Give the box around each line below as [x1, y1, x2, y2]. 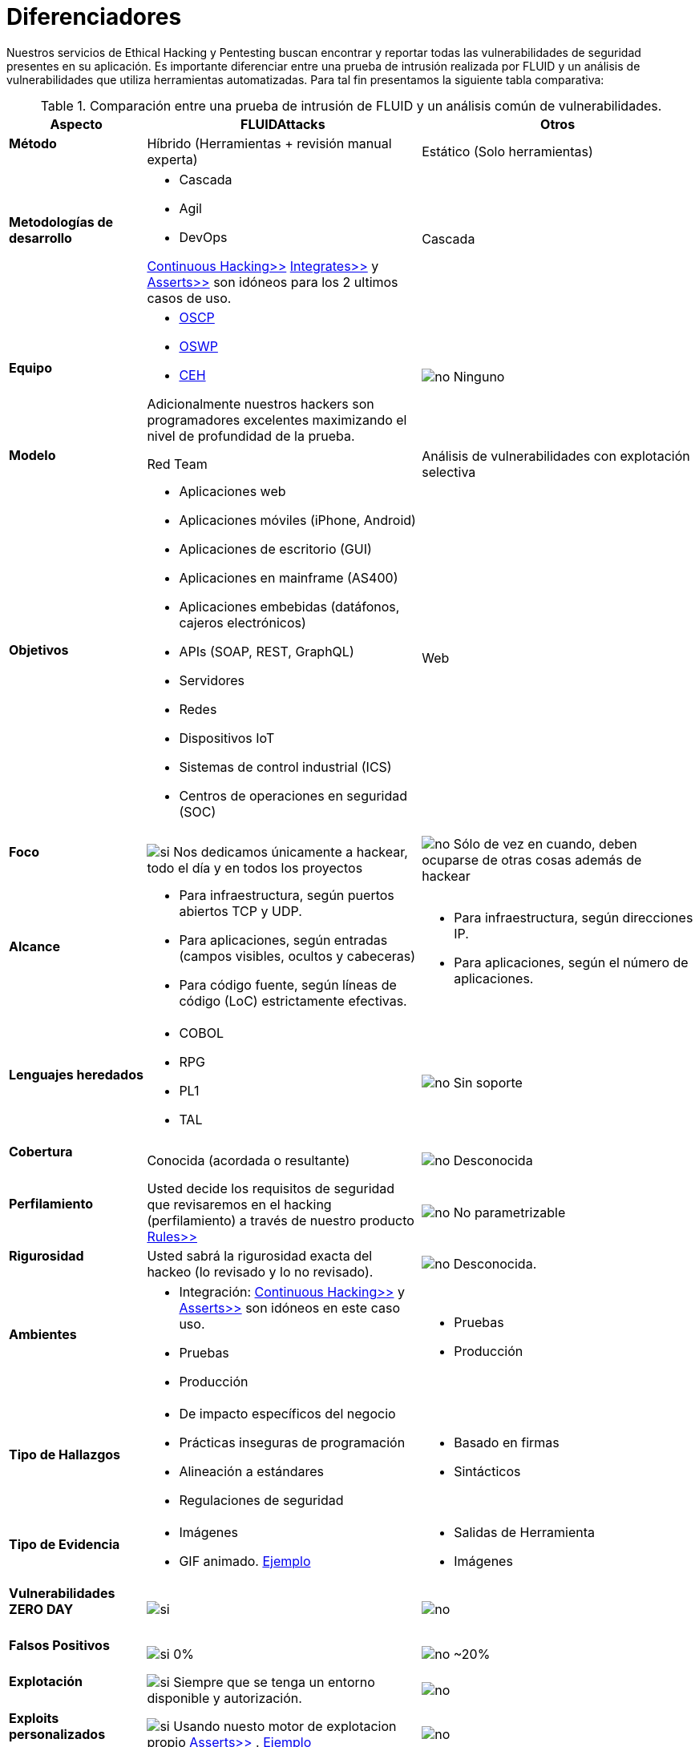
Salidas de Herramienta [454, 1523, 596, 1540]
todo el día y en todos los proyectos [147, 860, 363, 877]
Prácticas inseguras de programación [179, 1434, 406, 1450]
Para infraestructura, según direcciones [454, 910, 693, 926]
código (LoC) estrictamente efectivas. [179, 993, 407, 1010]
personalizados [9, 1725, 106, 1742]
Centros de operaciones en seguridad [179, 788, 408, 805]
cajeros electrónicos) [179, 615, 306, 631]
